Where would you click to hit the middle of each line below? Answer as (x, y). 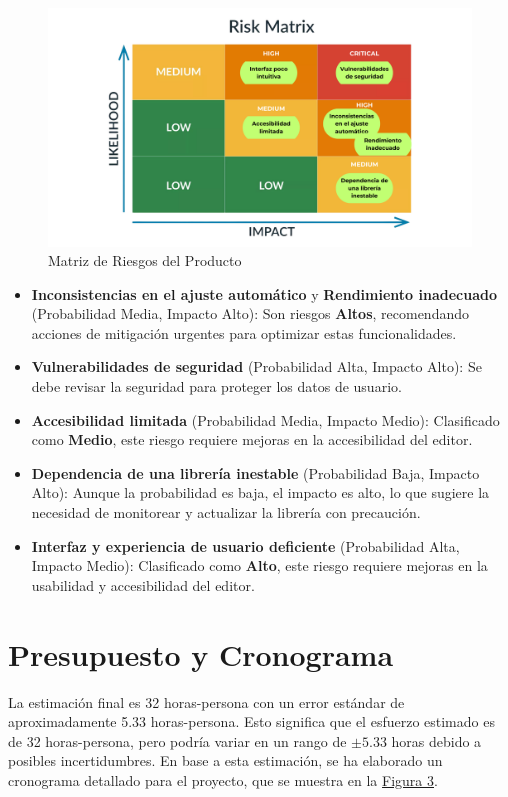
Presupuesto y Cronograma (201, 653)
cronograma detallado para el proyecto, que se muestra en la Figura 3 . (223, 779)
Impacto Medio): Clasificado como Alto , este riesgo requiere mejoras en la (259, 565)
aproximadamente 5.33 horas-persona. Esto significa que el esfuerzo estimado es (251, 721)
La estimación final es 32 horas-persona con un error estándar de (206, 701)
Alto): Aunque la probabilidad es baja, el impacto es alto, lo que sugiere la (260, 492)
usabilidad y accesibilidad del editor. (143, 584)
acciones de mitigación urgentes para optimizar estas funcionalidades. (244, 332)
